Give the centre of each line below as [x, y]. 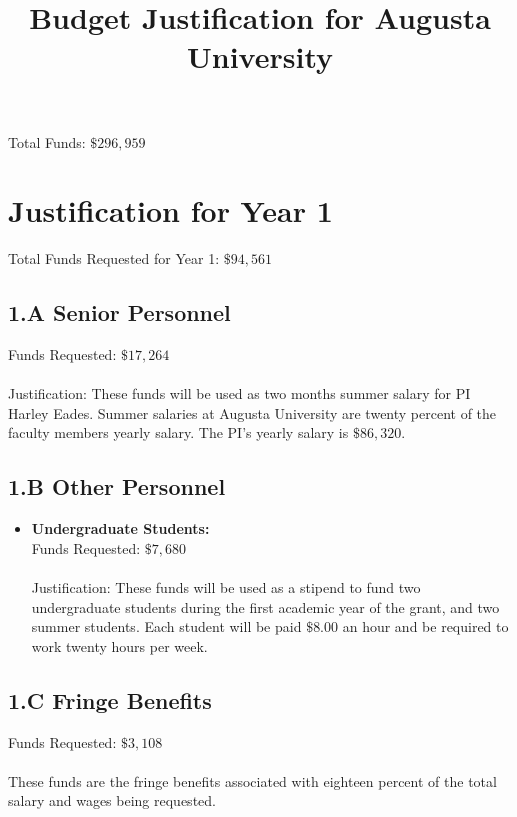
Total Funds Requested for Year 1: [114, 258]
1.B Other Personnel [117, 486]
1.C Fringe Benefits [110, 699]
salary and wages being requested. [112, 800]
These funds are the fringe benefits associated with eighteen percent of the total [252, 780]
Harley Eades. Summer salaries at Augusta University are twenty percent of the [252, 412]
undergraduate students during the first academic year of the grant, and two [265, 606]
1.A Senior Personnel [119, 312]
